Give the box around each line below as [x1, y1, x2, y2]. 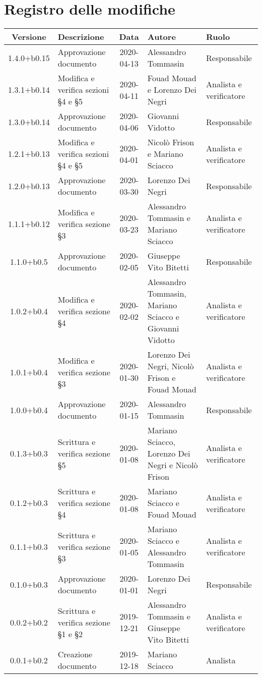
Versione [12, 31, 46, 43]
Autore [147, 31, 176, 43]
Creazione [57, 648, 93, 660]
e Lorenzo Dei [147, 84, 196, 96]
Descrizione [57, 31, 104, 43]
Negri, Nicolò [147, 360, 194, 372]
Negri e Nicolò [147, 459, 198, 471]
